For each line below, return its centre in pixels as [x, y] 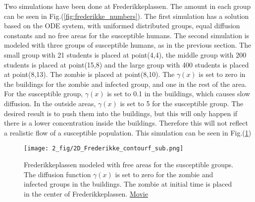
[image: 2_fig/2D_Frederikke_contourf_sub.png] [104, 149]
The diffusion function [57, 174]
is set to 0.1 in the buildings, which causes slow [179, 94]
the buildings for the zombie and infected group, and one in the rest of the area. [126, 84]
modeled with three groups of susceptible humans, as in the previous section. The [128, 45]
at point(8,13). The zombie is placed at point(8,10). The [89, 74]
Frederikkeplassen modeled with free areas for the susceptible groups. [129, 164]
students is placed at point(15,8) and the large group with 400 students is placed [127, 64]
